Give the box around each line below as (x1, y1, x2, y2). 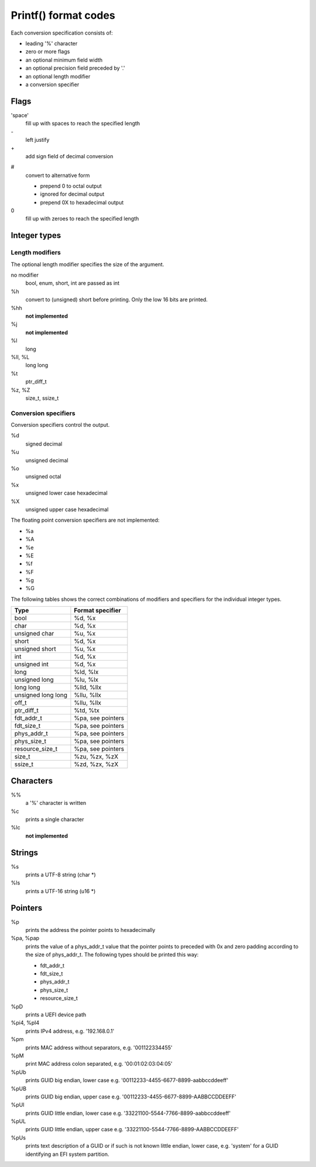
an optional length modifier (25, 73, 91, 80)
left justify (25, 136, 50, 143)
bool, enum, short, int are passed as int (25, 280, 120, 287)
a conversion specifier (25, 81, 80, 88)
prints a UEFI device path (25, 1011, 87, 1018)
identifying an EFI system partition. (25, 1151, 109, 1158)
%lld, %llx (74, 683, 102, 692)
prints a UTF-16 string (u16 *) (25, 887, 96, 894)
